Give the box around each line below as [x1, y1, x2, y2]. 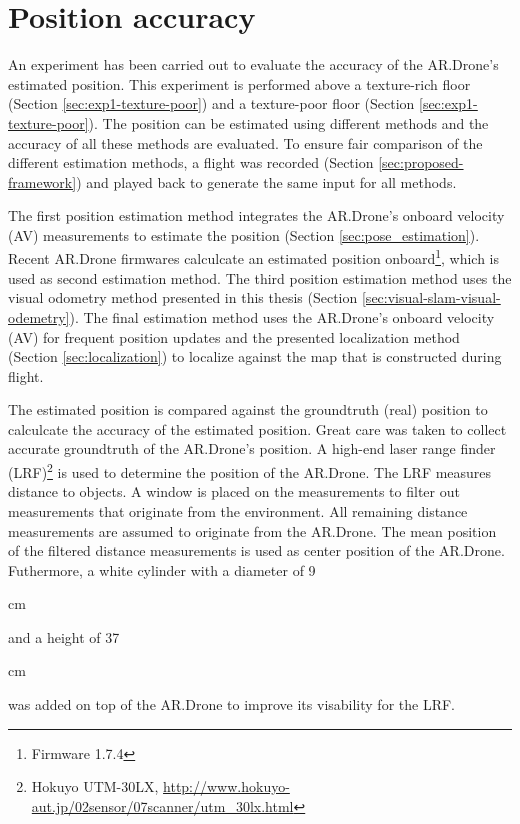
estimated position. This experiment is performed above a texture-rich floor [8, 73, 471, 94]
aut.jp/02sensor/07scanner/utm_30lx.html [31, 795, 294, 816]
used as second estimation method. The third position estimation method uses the [8, 267, 512, 288]
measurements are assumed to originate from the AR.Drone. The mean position [8, 520, 497, 541]
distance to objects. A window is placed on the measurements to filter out [8, 481, 460, 502]
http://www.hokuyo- [163, 776, 290, 797]
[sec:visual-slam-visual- [361, 287, 501, 308]
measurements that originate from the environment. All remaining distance [8, 500, 468, 521]
